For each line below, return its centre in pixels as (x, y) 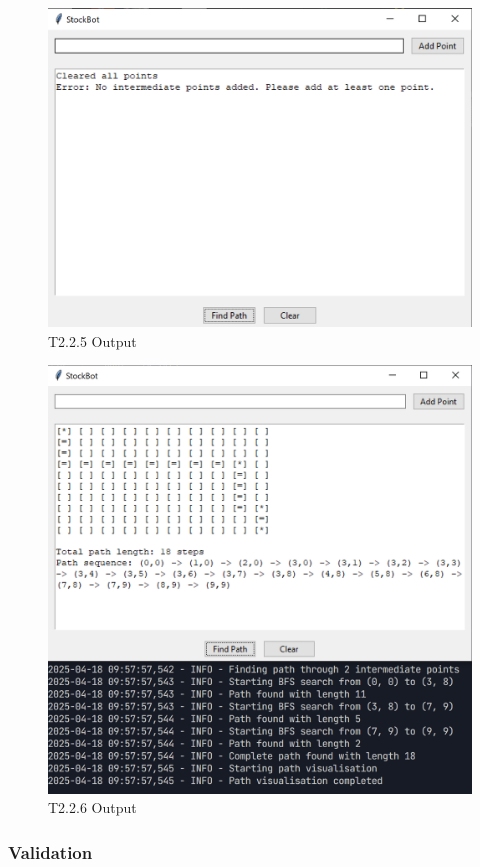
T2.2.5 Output (92, 340)
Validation (50, 851)
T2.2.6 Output (92, 807)
